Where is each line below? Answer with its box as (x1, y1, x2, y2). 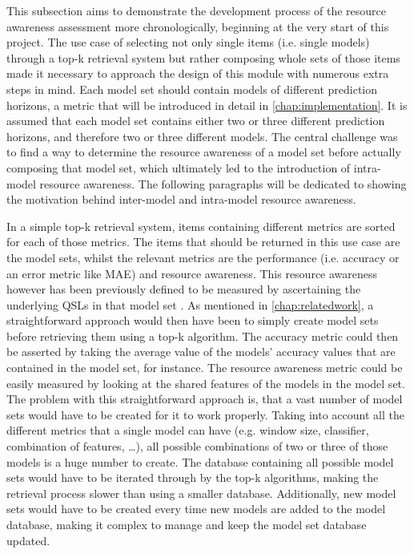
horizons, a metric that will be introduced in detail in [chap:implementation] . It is (6, 96, 408, 113)
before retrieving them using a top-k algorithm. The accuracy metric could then (6, 327, 399, 344)
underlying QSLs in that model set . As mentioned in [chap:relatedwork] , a (6, 296, 374, 313)
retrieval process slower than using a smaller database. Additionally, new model (6, 484, 396, 501)
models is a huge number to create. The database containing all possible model (6, 453, 394, 470)
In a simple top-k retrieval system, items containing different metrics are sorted (6, 217, 396, 234)
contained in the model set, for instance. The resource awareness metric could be (6, 359, 403, 376)
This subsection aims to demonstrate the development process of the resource (6, 2, 386, 18)
